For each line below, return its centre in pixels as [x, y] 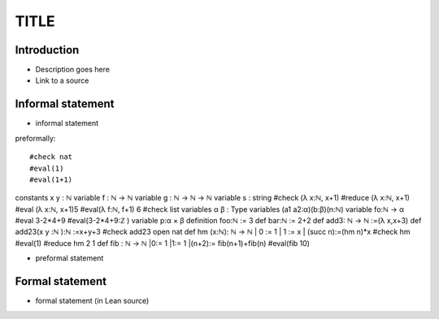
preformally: [35, 138]
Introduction [47, 50]
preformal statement [70, 258]
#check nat [51, 157]
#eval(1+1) [51, 179]
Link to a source [62, 80]
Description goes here [72, 70]
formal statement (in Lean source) [92, 301]
